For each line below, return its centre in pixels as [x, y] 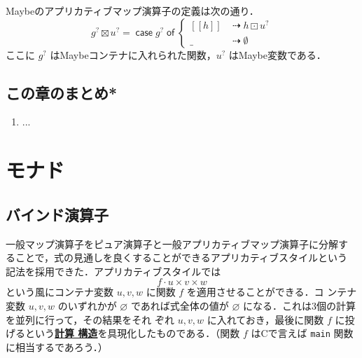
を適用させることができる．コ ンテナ [272, 292]
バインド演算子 [57, 214]
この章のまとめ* [62, 92]
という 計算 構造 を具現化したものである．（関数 [132, 333]
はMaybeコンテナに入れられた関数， [133, 54]
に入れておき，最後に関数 [265, 319]
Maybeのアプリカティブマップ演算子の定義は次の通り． [132, 11]
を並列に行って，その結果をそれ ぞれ [90, 319]
